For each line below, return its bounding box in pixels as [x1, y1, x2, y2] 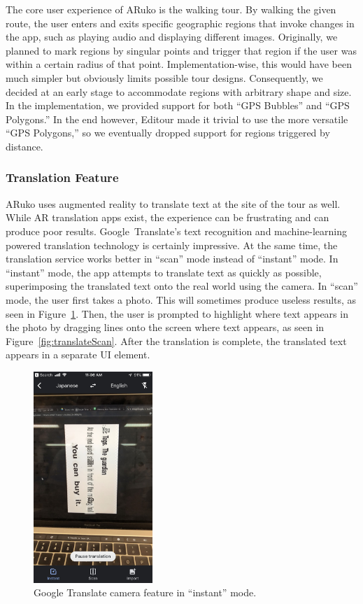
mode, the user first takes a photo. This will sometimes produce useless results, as [6, 292, 357, 307]
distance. [6, 139, 43, 153]
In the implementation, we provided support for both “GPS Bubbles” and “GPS [6, 98, 350, 113]
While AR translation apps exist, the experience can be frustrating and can [6, 210, 329, 225]
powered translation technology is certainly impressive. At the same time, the [6, 237, 338, 252]
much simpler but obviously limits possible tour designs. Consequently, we [6, 70, 323, 85]
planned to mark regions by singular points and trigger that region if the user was [6, 43, 357, 57]
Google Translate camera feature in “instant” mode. [34, 585, 257, 600]
